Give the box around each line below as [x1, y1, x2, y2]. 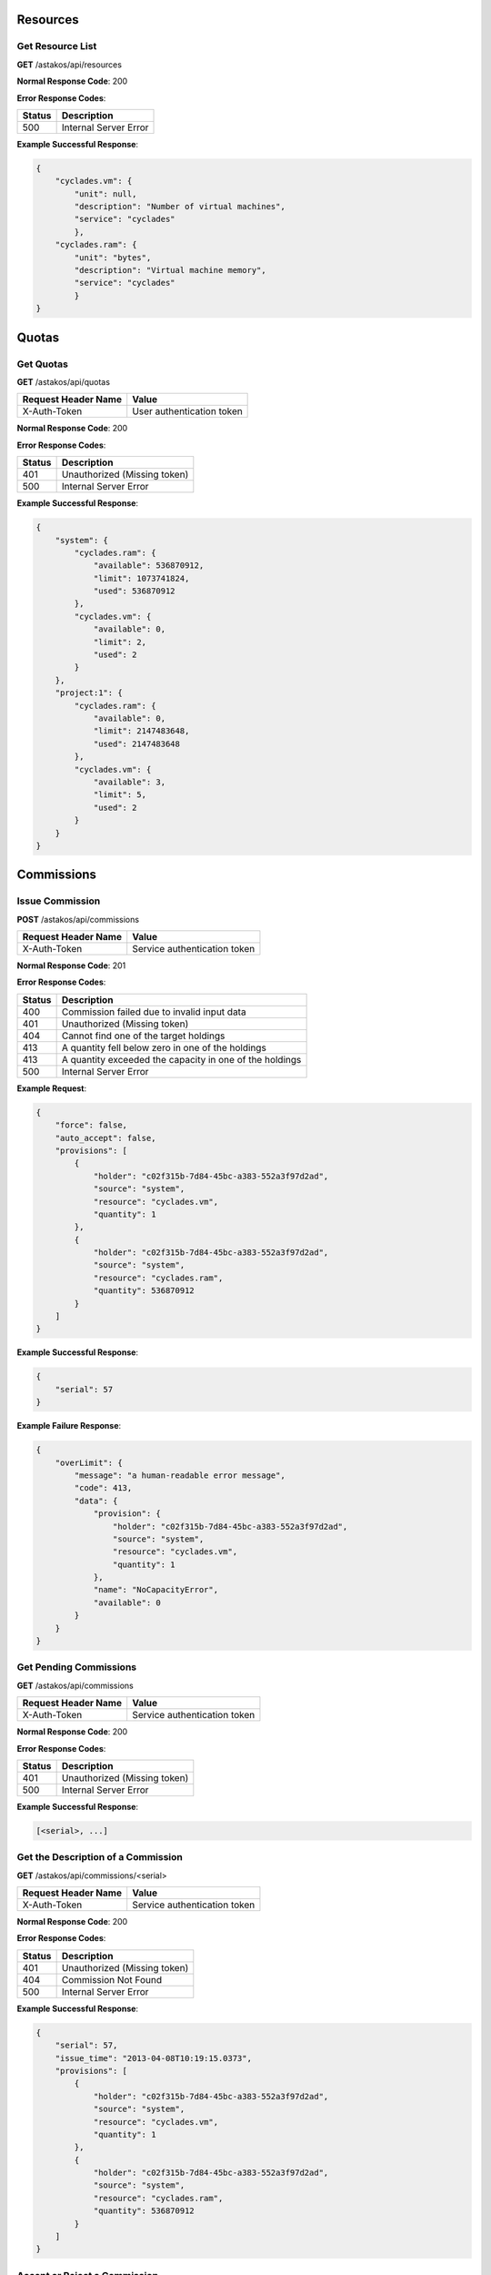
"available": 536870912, [93, 561, 205, 571]
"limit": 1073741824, [93, 573, 190, 583]
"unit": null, [74, 188, 137, 199]
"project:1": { [55, 688, 123, 698]
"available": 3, [93, 776, 166, 787]
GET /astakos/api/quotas [16, 376, 111, 387]
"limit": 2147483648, [93, 726, 190, 736]
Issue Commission [16, 895, 101, 907]
